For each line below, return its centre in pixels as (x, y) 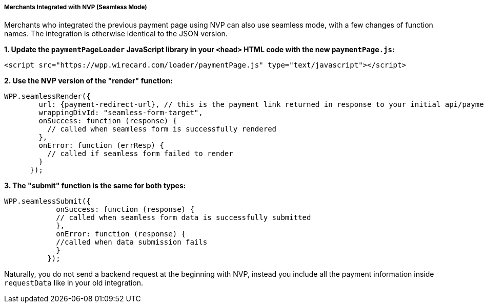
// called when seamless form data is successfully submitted (184, 218)
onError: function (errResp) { (101, 146)
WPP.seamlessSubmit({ (47, 201)
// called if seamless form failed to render (140, 154)
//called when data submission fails (132, 242)
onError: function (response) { (121, 234)
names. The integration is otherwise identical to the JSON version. (116, 34)
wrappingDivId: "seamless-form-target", (121, 113)
